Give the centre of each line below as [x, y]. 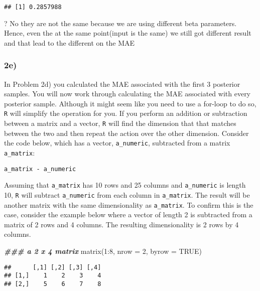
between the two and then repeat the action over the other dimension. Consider [126, 133]
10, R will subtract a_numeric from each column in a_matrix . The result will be [127, 194]
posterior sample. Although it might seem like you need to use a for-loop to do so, [130, 103]
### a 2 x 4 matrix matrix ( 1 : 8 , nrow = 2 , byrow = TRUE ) [103, 251]
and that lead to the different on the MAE [70, 42]
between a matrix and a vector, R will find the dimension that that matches [120, 123]
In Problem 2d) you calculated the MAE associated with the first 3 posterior [122, 84]
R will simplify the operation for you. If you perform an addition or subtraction [126, 113]
